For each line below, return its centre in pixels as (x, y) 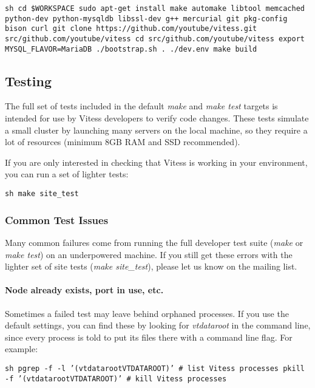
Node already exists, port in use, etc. (84, 290)
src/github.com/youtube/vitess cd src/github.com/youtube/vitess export (155, 39)
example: (22, 349)
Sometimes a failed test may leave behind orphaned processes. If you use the (147, 313)
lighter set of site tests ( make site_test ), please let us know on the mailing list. (151, 266)
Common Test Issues (57, 220)
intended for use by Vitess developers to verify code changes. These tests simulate (157, 118)
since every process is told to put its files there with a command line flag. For (149, 337)
